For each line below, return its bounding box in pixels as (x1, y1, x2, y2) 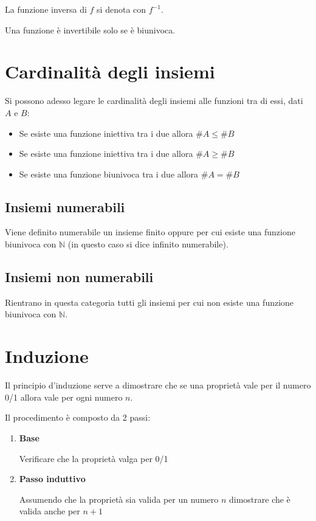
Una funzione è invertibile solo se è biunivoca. (5, 23, 176, 36)
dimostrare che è (228, 492, 290, 505)
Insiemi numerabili (5, 197, 125, 216)
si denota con (97, 3, 146, 15)
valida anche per (19, 505, 80, 517)
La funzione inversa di (5, 3, 87, 15)
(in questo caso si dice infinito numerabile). (67, 238, 228, 250)
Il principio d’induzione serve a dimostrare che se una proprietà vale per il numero (5, 379, 311, 392)
